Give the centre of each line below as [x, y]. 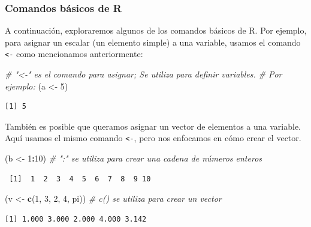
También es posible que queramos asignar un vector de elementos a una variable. [153, 126]
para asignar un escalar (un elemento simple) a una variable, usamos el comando [153, 42]
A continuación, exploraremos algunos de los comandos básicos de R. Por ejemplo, [156, 30]
